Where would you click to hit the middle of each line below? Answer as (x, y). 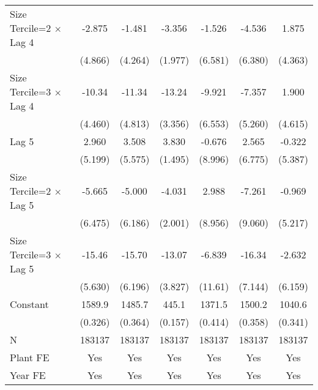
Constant (29, 304)
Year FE (28, 375)
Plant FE (30, 357)
